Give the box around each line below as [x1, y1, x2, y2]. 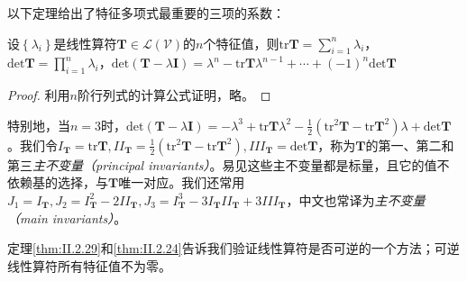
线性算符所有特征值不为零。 [7, 256, 171, 275]
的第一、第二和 [365, 135, 454, 154]
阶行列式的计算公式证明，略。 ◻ [77, 86, 271, 104]
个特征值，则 [203, 33, 279, 52]
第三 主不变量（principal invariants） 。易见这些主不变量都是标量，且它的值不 [7, 155, 450, 174]
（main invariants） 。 [7, 208, 127, 227]
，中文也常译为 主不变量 [286, 190, 426, 209]
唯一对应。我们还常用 [118, 173, 245, 192]
